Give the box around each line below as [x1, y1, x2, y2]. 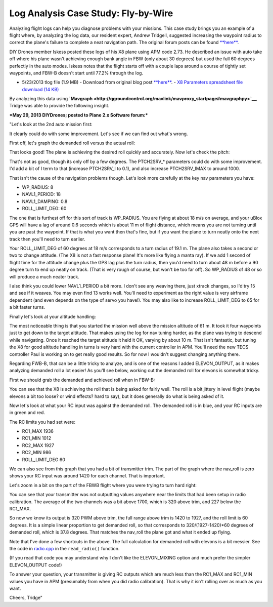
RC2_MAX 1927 [22, 442, 55, 448]
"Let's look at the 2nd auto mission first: [9, 122, 93, 128]
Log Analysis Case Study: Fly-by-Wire [9, 8, 173, 19]
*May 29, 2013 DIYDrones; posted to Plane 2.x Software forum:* [9, 112, 148, 118]
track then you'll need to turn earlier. [9, 236, 85, 242]
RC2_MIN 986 [22, 450, 52, 456]
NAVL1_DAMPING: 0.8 [22, 198, 68, 205]
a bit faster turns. [9, 304, 45, 310]
